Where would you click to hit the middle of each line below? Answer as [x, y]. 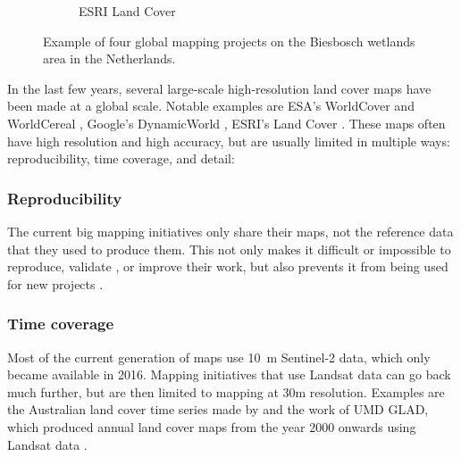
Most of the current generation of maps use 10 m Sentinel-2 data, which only [219, 357]
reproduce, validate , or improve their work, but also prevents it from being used [228, 266]
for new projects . [55, 283]
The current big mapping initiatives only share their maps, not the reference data [230, 231]
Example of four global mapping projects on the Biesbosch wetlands [229, 41]
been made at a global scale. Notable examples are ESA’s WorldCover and [211, 106]
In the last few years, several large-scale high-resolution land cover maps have [219, 88]
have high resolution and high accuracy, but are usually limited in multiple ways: [229, 141]
